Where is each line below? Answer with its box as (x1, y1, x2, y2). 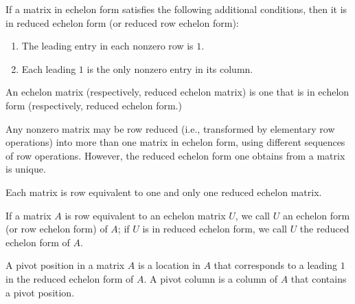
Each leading (21, 61, 76, 76)
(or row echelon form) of (5, 221, 108, 236)
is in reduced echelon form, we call (142, 221, 287, 236)
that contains (290, 271, 347, 285)
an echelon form (282, 208, 350, 222)
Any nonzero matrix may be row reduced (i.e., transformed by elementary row (5, 121, 335, 135)
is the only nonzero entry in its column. (87, 61, 253, 76)
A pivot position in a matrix (5, 258, 125, 272)
